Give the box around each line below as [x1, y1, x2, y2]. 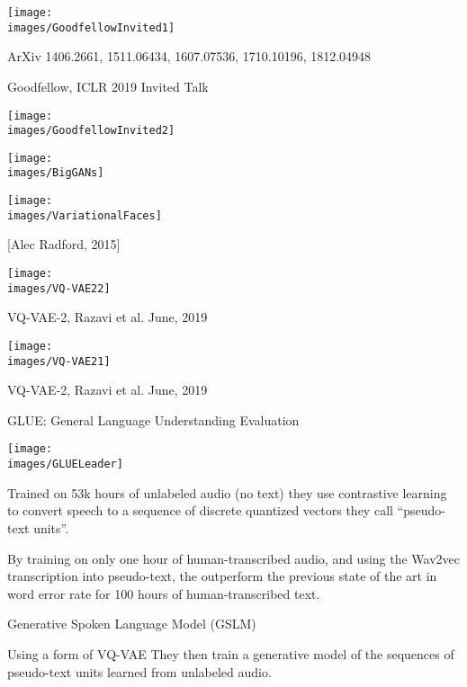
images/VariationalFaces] [7, 209, 162, 222]
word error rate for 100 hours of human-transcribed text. [7, 584, 320, 602]
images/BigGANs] [7, 166, 104, 180]
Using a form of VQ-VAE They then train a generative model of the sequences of [7, 644, 454, 663]
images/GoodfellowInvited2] [7, 124, 175, 138]
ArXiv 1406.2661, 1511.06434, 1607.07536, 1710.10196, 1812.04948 [7, 47, 372, 66]
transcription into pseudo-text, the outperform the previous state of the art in [7, 567, 437, 585]
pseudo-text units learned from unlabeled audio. [7, 662, 272, 681]
